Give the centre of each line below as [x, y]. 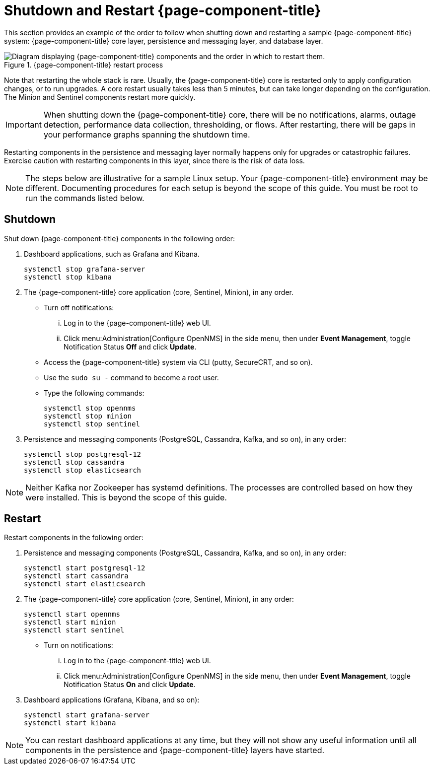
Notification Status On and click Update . [130, 685]
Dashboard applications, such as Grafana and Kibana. [112, 254]
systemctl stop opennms [90, 408]
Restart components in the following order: [74, 538]
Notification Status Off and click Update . [130, 347]
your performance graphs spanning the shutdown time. [147, 134]
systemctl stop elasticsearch [83, 470]
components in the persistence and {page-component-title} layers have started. [175, 750]
